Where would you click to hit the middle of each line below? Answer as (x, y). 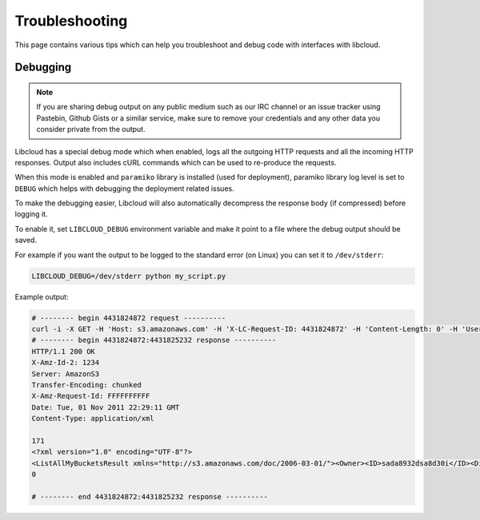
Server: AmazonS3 (66, 374)
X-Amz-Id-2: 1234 (66, 363)
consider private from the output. (91, 129)
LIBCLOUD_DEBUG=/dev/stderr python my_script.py (129, 276)
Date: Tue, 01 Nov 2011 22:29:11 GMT (106, 407)
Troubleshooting (71, 21)
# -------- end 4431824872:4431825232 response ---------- (150, 496)
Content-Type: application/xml (93, 419)
